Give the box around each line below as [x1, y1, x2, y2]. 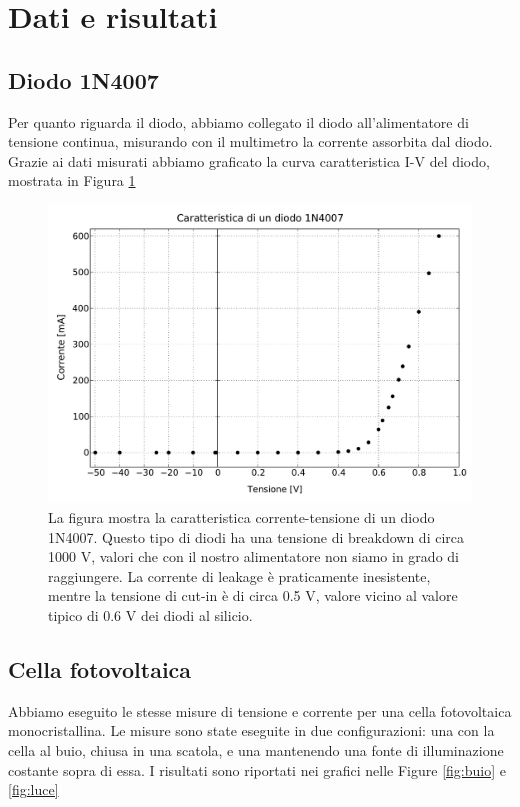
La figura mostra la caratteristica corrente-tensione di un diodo [48, 507, 435, 528]
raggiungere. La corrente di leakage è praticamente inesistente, [48, 565, 431, 586]
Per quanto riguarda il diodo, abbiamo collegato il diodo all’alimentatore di [8, 111, 469, 132]
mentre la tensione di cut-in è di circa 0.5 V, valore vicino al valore [48, 585, 458, 606]
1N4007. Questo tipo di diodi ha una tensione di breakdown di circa [48, 526, 464, 547]
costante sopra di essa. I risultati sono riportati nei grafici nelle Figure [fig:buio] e [8, 759, 506, 780]
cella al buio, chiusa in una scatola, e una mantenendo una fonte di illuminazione [8, 740, 504, 761]
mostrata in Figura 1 [8, 170, 136, 191]
